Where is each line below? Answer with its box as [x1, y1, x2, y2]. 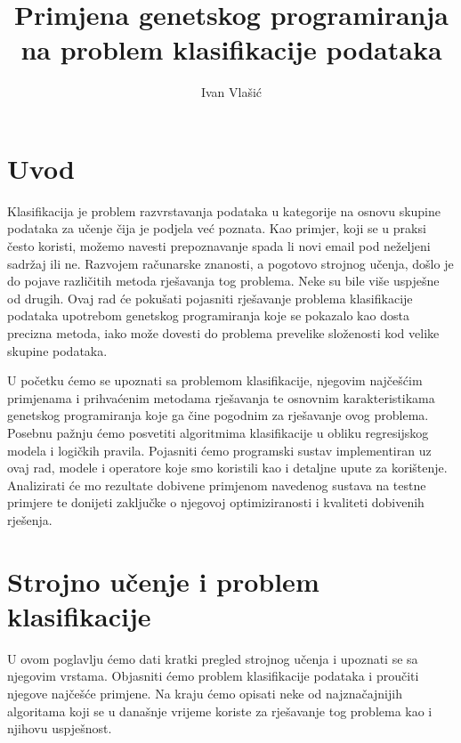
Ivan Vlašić [200, 83, 263, 101]
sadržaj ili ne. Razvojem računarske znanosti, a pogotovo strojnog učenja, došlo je [7, 254, 454, 272]
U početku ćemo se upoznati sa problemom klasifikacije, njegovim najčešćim [7, 371, 423, 390]
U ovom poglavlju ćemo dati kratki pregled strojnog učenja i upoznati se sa [7, 649, 418, 667]
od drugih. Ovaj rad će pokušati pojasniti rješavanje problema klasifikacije [7, 288, 413, 307]
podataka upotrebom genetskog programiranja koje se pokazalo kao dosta [7, 306, 409, 325]
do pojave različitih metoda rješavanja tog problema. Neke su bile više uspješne [7, 271, 440, 290]
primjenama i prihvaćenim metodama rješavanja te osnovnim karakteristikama [7, 388, 435, 407]
